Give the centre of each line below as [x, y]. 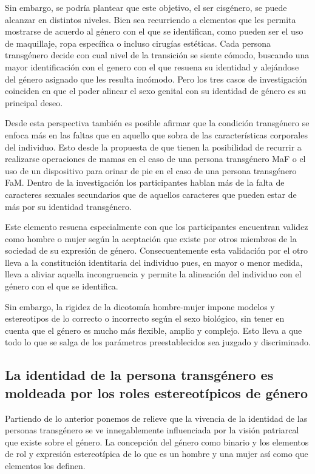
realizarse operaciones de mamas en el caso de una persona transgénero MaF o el [155, 159]
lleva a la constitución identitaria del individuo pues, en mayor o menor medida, [154, 262]
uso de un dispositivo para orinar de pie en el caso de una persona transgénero [151, 170]
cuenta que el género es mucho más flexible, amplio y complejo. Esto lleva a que [154, 330]
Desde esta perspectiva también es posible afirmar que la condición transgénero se [157, 123]
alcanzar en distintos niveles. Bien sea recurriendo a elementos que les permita [151, 19]
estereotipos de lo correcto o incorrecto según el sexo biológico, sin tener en [145, 318]
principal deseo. [34, 102]
